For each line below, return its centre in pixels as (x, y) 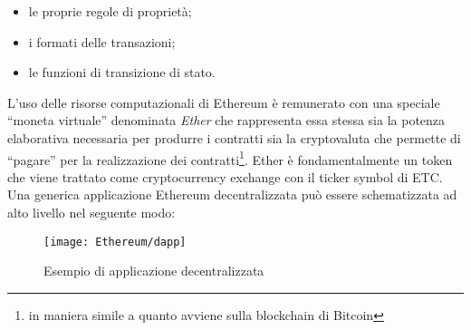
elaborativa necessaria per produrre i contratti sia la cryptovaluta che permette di (234, 137)
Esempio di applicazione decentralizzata (154, 271)
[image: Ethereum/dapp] (115, 242)
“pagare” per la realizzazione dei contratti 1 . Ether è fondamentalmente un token (230, 158)
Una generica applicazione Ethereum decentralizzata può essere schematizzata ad (232, 194)
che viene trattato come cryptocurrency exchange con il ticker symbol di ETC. (225, 176)
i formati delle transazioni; (102, 41)
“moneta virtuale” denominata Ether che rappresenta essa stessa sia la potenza (226, 120)
